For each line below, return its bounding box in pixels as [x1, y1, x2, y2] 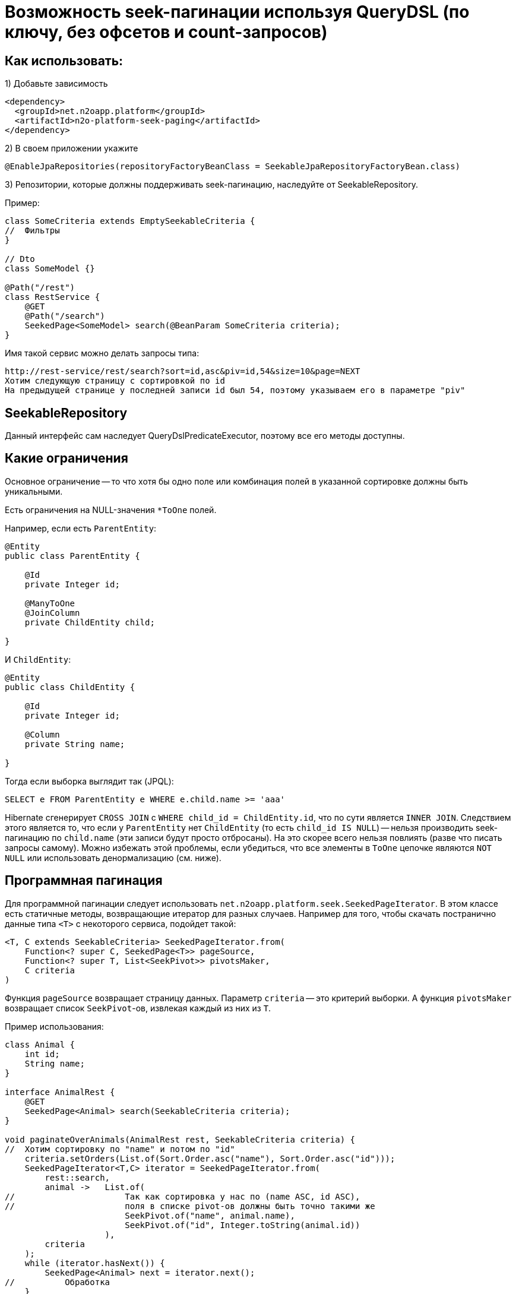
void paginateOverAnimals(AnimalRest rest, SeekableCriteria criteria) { [5, 1134, 356, 1144]
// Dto [5, 254, 35, 264]
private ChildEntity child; [24, 617, 155, 627]
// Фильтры [5, 226, 60, 236]
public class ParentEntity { [5, 550, 140, 561]
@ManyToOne [24, 598, 75, 608]
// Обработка [5, 1277, 110, 1287]
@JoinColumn [24, 608, 80, 618]
